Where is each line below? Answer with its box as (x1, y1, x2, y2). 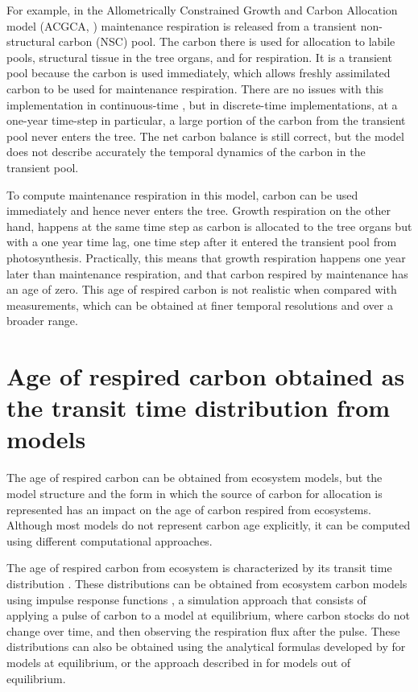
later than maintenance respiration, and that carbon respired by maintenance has (6, 265, 408, 282)
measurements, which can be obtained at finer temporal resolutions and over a (6, 296, 393, 313)
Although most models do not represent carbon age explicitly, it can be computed (6, 517, 411, 533)
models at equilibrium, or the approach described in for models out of (6, 653, 351, 670)
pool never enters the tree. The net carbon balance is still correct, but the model (6, 127, 404, 144)
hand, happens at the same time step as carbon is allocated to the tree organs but (6, 217, 412, 234)
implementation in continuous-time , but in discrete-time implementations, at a (6, 96, 398, 113)
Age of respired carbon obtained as (6, 360, 405, 393)
